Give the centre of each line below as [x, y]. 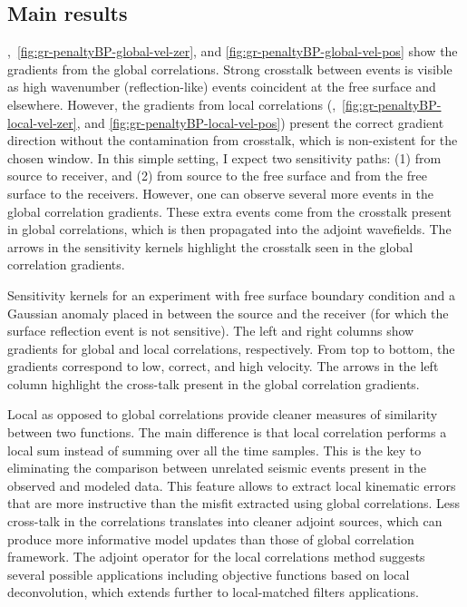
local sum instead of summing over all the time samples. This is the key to [214, 450]
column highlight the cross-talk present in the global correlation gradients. [214, 383]
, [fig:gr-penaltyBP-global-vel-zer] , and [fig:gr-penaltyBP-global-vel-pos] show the [233, 51]
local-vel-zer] [42, 122]
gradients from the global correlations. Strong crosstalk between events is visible [230, 69]
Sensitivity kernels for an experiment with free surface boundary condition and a [232, 294]
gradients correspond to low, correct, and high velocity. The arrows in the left [223, 366]
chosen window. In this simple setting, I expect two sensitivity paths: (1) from [224, 157]
